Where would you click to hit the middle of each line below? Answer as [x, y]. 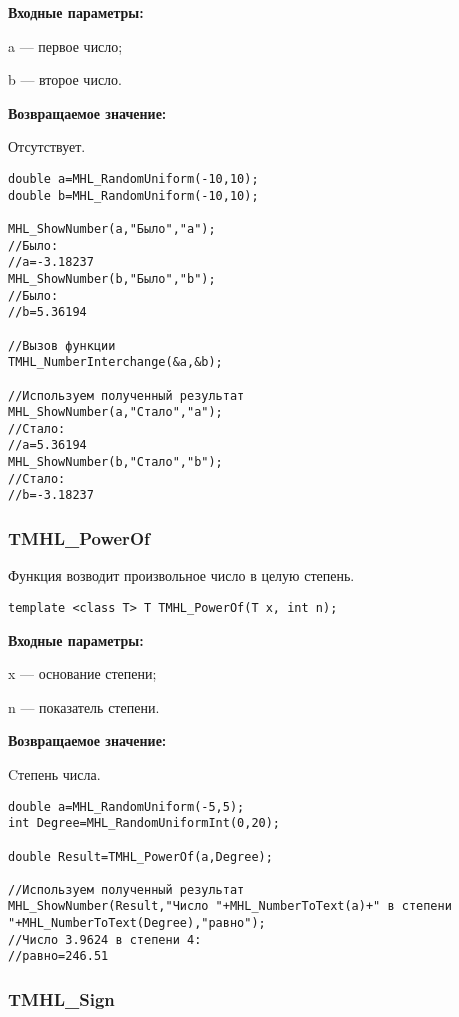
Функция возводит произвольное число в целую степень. [181, 575]
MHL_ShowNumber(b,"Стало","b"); [115, 462]
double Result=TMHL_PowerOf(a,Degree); [140, 856]
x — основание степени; [82, 673]
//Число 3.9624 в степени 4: [105, 939]
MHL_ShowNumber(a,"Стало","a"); [115, 412]
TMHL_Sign [61, 999]
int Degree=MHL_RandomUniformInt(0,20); [144, 823]
